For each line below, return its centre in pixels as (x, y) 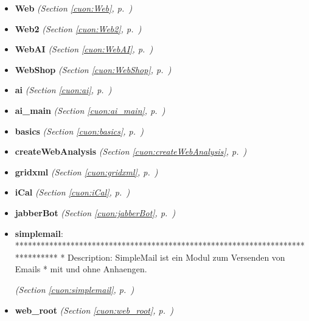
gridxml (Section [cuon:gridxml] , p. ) (86, 171)
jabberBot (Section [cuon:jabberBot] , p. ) (95, 212)
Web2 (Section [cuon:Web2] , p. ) (78, 28)
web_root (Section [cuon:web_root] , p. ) (94, 310)
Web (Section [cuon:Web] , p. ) (74, 8)
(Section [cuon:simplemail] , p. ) (75, 289)
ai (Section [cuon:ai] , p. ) (63, 90)
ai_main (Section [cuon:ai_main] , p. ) (90, 110)
